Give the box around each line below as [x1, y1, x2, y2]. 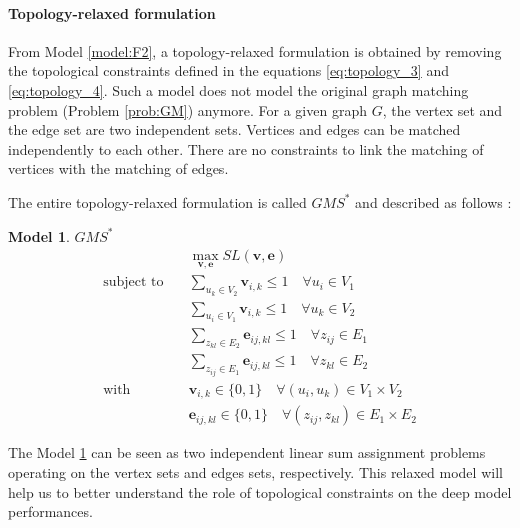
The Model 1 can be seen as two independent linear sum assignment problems [8, 442, 486, 463]
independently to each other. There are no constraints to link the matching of [8, 138, 484, 159]
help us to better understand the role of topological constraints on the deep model [8, 481, 512, 502]
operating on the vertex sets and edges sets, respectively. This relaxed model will [8, 461, 503, 482]
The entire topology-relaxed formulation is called [8, 191, 307, 212]
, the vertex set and [382, 99, 503, 120]
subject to [103, 275, 164, 290]
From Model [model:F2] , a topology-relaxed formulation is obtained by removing [8, 40, 502, 61]
